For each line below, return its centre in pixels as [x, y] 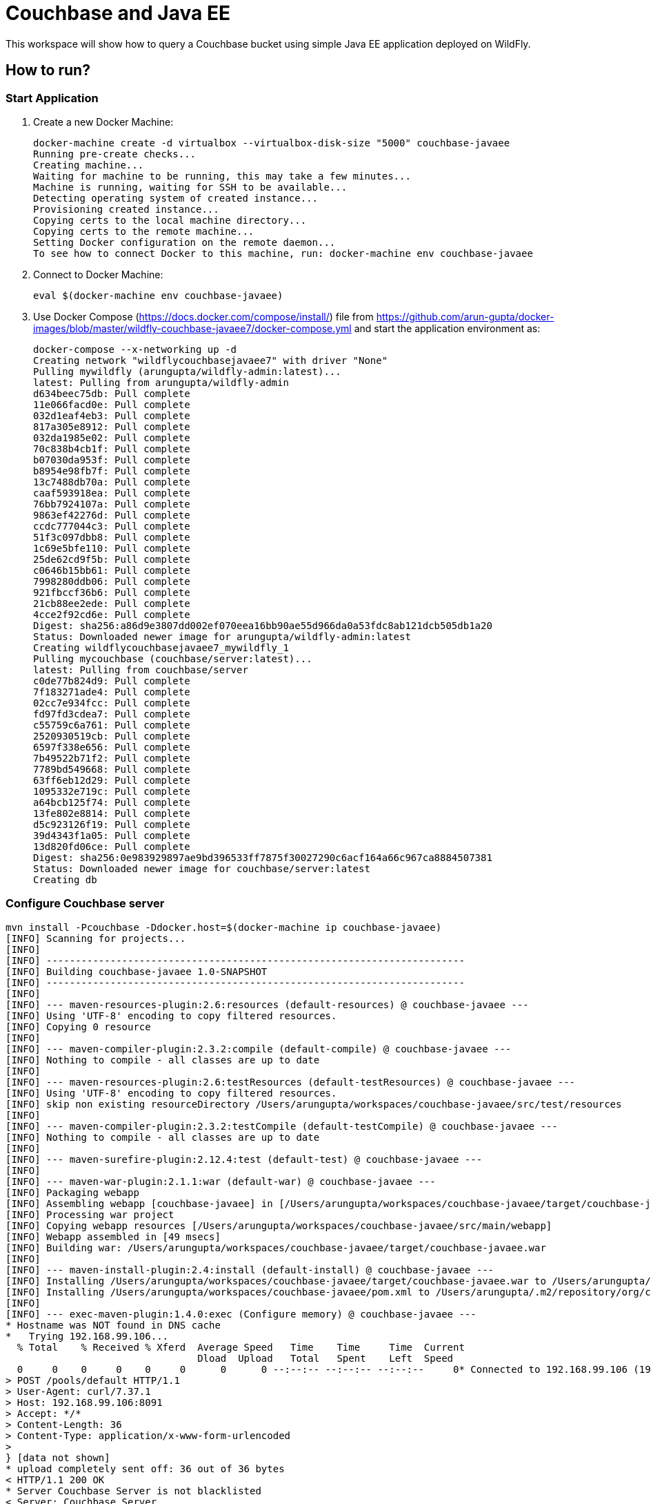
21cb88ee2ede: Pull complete [112, 603]
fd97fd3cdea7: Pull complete [112, 714]
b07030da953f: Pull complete [112, 460]
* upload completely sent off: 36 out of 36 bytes [145, 1468]
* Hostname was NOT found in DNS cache [113, 1325]
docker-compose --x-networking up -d [135, 349]
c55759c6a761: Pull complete [112, 725]
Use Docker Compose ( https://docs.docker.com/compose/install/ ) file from [203, 316]
